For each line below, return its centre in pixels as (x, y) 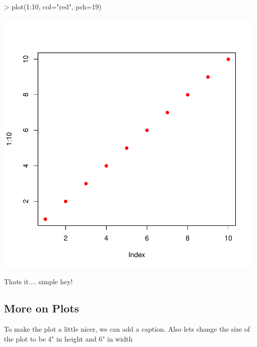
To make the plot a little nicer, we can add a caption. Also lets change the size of (127, 328)
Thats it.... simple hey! (38, 282)
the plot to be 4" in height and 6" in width (68, 338)
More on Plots (42, 308)
